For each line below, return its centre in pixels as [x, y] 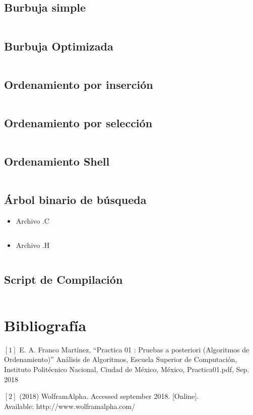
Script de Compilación [64, 279]
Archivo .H [33, 245]
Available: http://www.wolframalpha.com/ [70, 406]
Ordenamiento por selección [78, 123]
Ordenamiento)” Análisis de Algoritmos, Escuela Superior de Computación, [121, 359]
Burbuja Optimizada [59, 46]
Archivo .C [33, 221]
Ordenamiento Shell [57, 161]
